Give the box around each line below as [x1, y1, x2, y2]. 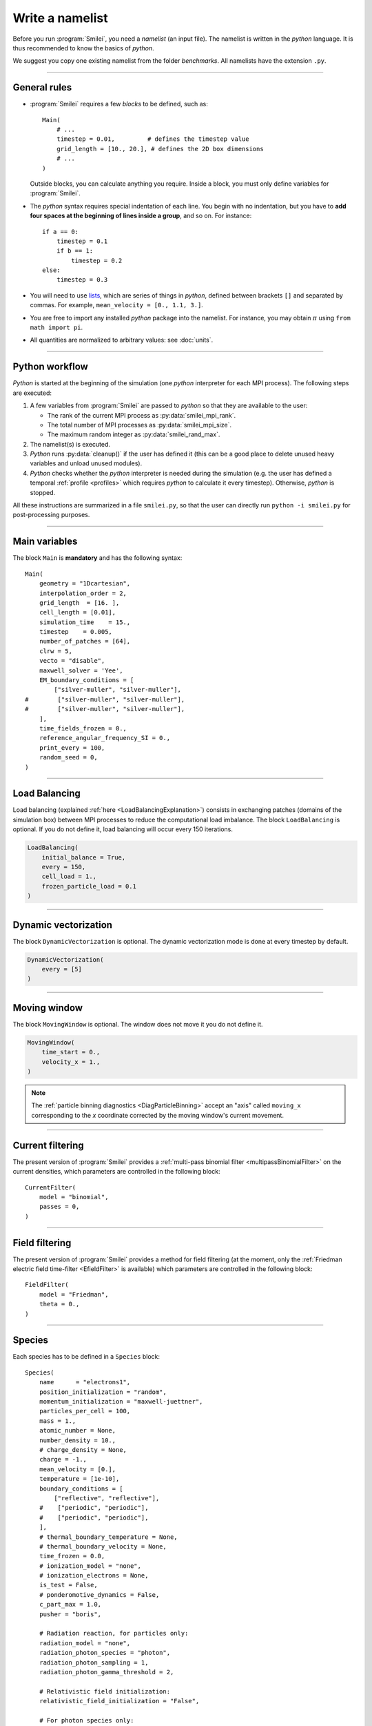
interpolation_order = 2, [39, 589, 127, 597]
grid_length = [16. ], [39, 599, 120, 607]
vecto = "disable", [39, 657, 105, 665]
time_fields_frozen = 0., [39, 724, 127, 732]
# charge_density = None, [39, 1446, 127, 1453]
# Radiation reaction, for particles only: [39, 1629, 189, 1638]
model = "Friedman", [39, 1290, 109, 1298]
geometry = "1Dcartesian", [39, 580, 131, 588]
